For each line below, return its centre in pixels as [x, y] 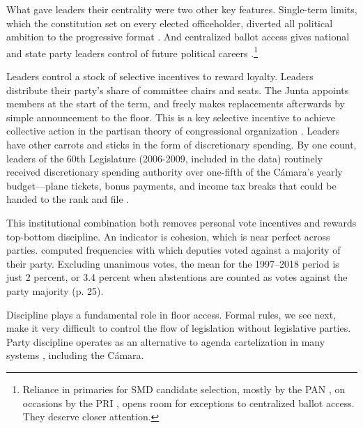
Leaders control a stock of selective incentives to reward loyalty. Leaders [160, 76]
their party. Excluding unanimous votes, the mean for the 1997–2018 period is [173, 263]
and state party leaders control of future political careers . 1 [132, 52]
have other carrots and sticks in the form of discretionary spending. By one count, [181, 144]
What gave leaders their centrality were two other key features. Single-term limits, [182, 9]
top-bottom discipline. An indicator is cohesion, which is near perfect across [168, 236]
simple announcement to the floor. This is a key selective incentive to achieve [171, 117]
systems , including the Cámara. [75, 355]
